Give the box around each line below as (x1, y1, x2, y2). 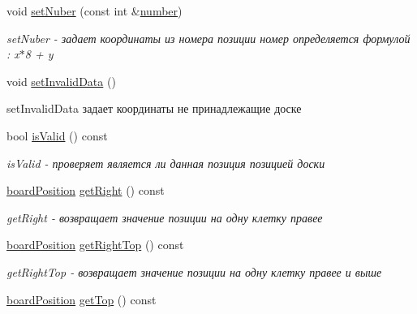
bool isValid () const (6, 127, 108, 144)
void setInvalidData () (6, 72, 116, 89)
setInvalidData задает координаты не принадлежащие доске (6, 100, 302, 117)
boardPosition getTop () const (6, 290, 157, 308)
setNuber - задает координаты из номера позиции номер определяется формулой (6, 29, 411, 46)
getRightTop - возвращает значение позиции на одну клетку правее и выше (6, 263, 382, 280)
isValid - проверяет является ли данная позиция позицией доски (6, 154, 325, 171)
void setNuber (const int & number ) (6, 2, 183, 19)
